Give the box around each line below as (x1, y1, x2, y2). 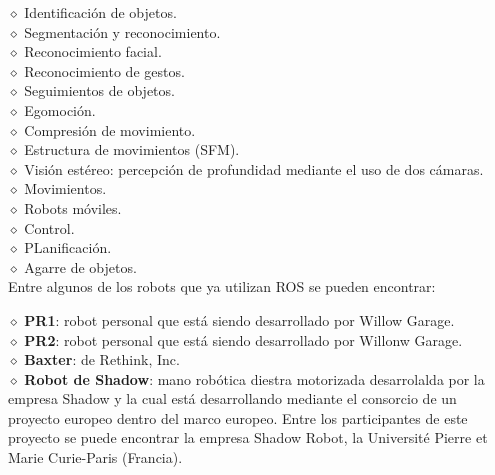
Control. (24, 217, 75, 238)
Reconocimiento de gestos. (24, 60, 185, 81)
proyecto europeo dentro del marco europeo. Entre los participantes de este (8, 407, 468, 428)
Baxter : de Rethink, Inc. (24, 349, 180, 370)
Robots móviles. (24, 197, 122, 218)
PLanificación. (24, 237, 112, 258)
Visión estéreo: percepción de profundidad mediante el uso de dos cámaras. (24, 158, 484, 179)
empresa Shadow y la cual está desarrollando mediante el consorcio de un (8, 388, 457, 409)
